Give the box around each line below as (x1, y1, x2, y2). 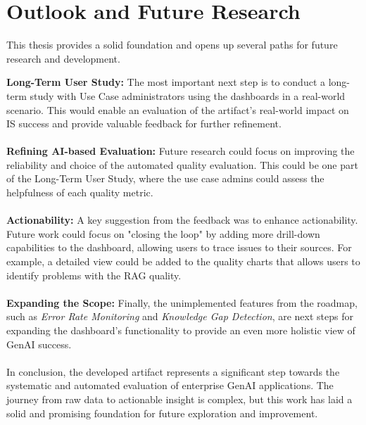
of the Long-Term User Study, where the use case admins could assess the (6, 171, 324, 186)
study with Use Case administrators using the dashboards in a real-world (30, 88, 346, 103)
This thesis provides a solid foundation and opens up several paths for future (6, 37, 338, 52)
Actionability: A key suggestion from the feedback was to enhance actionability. (6, 212, 358, 227)
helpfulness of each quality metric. (6, 185, 153, 200)
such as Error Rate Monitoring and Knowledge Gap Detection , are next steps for (6, 309, 353, 324)
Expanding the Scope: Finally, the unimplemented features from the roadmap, (6, 295, 358, 310)
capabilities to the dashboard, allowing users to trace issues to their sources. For (6, 240, 352, 255)
